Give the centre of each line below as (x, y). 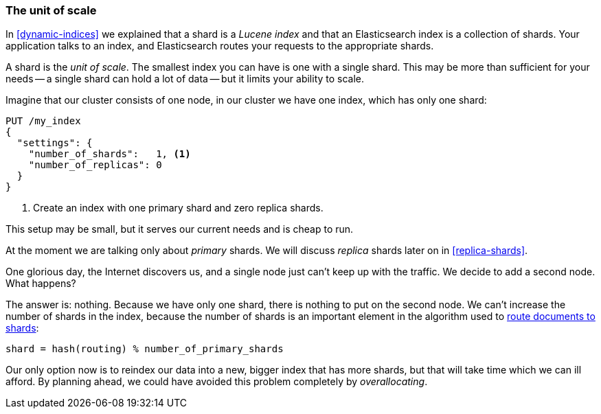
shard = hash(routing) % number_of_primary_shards (145, 349)
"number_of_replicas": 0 (95, 165)
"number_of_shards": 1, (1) (110, 154)
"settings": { (55, 143)
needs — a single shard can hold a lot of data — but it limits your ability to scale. (185, 79)
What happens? (41, 284)
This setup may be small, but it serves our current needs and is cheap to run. (180, 229)
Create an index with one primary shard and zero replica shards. (178, 208)
